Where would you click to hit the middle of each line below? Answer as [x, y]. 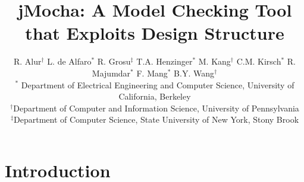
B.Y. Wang [194, 73]
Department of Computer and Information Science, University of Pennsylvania [156, 108]
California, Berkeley [155, 96]
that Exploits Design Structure [155, 33]
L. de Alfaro [69, 61]
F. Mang [152, 73]
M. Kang [214, 61]
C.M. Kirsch [259, 61]
